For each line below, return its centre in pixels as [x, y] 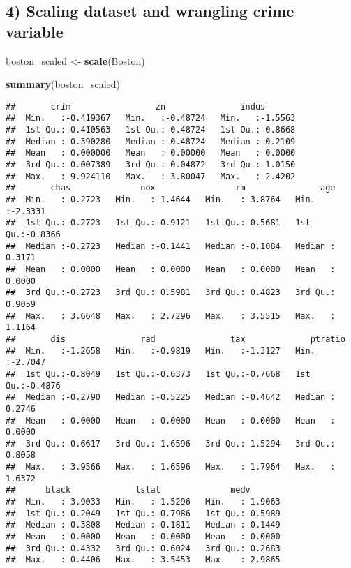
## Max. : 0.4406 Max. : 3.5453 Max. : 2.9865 [143, 560]
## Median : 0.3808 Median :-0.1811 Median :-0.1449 [143, 525]
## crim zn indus [136, 106]
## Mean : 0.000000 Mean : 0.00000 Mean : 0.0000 [151, 153]
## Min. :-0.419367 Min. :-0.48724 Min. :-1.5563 [151, 118]
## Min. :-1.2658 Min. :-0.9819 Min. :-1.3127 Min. [160, 351]
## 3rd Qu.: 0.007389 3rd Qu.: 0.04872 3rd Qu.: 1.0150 [151, 165]
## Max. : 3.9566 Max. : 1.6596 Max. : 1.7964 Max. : [171, 467]
